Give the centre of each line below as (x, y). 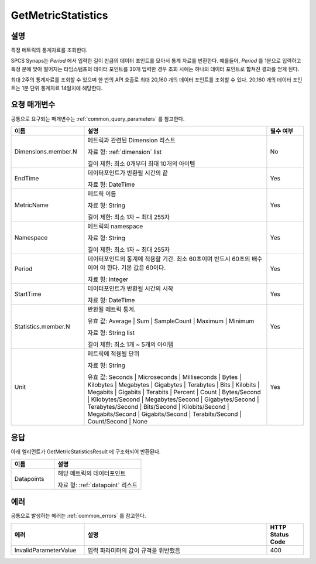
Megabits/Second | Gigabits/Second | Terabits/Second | (165, 414)
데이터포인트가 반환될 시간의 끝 (128, 173)
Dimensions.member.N (46, 151)
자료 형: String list (111, 333)
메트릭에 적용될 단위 (114, 353)
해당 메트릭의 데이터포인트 (92, 473)
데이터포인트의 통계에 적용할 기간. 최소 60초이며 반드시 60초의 (169, 259)
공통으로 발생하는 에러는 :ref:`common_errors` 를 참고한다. (78, 516)
